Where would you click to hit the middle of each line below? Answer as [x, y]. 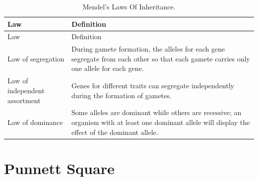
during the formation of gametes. [122, 95]
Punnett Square [59, 168]
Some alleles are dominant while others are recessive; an [157, 112]
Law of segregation [36, 58]
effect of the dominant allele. [115, 132]
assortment [24, 100]
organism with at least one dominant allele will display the [161, 122]
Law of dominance [35, 122]
